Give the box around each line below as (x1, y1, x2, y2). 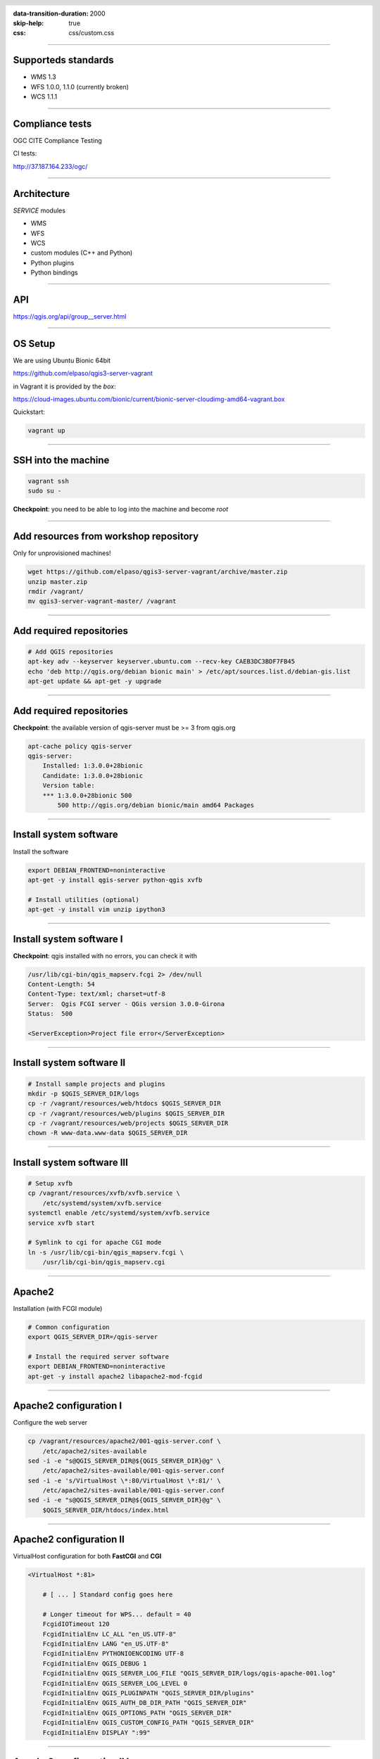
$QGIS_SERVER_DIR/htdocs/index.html (42, 1506, 169, 1514)
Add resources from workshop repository (13, 531, 199, 542)
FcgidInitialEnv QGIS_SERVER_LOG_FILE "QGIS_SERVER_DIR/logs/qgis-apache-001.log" (42, 1670, 336, 1677)
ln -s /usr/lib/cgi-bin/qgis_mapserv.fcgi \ (27, 1248, 184, 1256)
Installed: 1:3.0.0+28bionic (42, 762, 144, 770)
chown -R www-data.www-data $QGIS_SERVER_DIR (27, 1129, 188, 1137)
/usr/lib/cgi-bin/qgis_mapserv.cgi (42, 1258, 165, 1266)
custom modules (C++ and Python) (30, 248, 133, 257)
